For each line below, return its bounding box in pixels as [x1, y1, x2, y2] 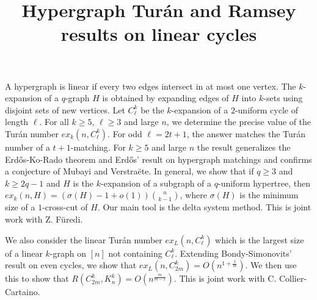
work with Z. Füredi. [5, 212, 83, 225]
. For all [39, 115, 69, 128]
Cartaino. [5, 285, 40, 298]
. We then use [245, 259, 297, 271]
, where [180, 188, 207, 201]
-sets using [263, 91, 303, 104]
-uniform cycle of [235, 103, 299, 116]
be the [140, 103, 164, 116]
